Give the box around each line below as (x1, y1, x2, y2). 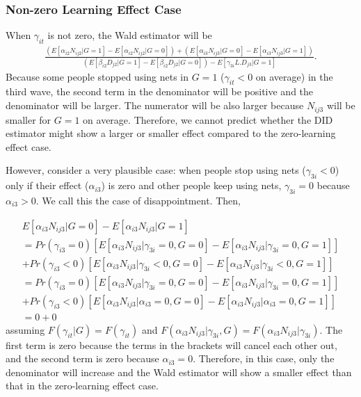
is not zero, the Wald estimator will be (47, 28, 212, 42)
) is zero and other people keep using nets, (101, 178, 282, 193)
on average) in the (255, 69, 333, 83)
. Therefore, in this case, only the (193, 351, 335, 366)
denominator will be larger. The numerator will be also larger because (6, 98, 304, 113)
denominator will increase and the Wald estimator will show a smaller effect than (6, 364, 352, 379)
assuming (6, 322, 45, 337)
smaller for (6, 112, 51, 127)
